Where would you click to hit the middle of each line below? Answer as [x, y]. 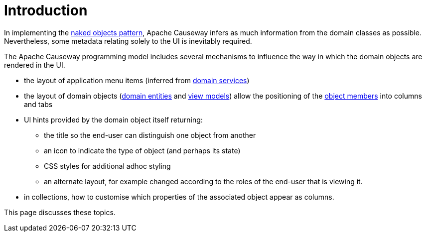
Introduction [46, 10]
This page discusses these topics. [60, 212]
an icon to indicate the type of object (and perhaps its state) [142, 150]
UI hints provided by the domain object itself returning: [113, 119]
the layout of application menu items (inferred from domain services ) [137, 80]
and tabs [38, 104]
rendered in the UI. [35, 65]
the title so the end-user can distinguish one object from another [150, 135]
